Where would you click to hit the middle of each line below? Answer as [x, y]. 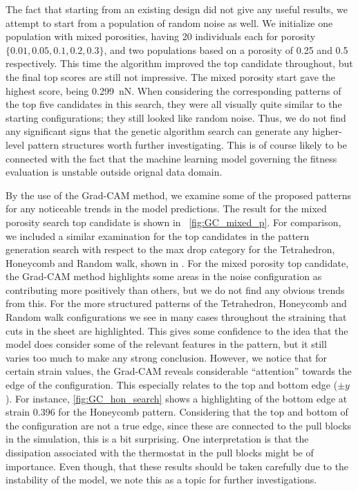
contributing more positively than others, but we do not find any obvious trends [175, 289]
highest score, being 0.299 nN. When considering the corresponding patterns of [173, 90]
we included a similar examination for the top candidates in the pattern [158, 235]
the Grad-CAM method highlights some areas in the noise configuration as [164, 276]
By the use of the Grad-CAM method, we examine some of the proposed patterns [179, 195]
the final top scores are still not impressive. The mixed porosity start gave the [171, 76]
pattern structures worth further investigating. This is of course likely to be [187, 144]
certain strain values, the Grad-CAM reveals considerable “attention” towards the [179, 371]
